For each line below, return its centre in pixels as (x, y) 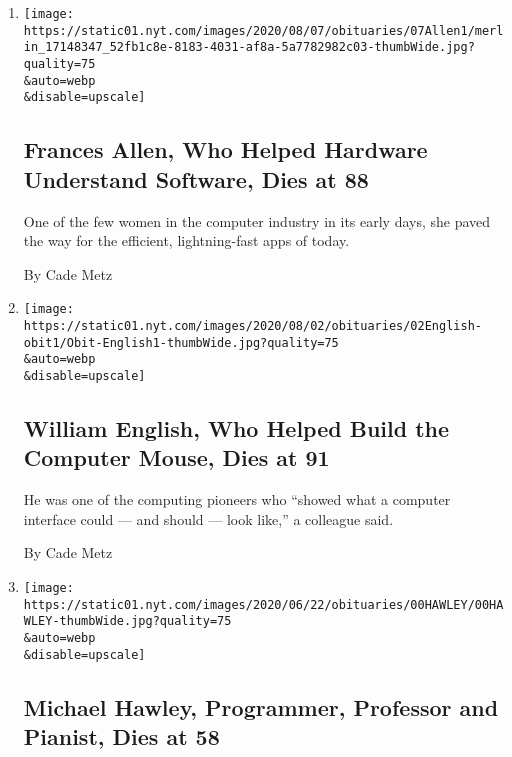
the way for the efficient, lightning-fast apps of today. (186, 240)
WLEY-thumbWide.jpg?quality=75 (127, 621)
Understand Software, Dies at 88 (196, 178)
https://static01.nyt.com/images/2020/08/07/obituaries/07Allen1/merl (263, 30)
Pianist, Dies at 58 (121, 736)
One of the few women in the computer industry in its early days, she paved (257, 220)
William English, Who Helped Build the (236, 427)
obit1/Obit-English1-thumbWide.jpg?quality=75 (181, 342)
